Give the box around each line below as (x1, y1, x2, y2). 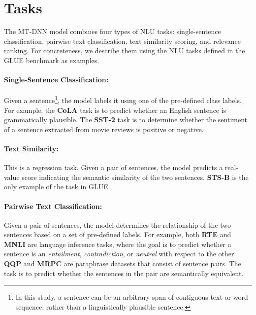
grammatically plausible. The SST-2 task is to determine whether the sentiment (4, 114, 248, 125)
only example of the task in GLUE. (4, 181, 110, 192)
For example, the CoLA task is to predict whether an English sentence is (4, 105, 226, 115)
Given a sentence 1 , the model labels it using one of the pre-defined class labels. (4, 94, 242, 105)
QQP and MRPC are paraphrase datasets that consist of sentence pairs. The (4, 258, 241, 269)
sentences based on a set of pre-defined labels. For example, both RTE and (4, 229, 231, 240)
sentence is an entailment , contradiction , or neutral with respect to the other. (4, 248, 236, 259)
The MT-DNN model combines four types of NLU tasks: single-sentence (4, 26, 221, 36)
